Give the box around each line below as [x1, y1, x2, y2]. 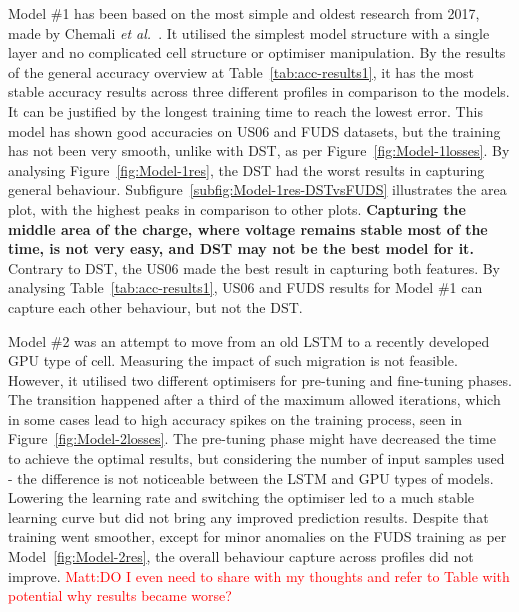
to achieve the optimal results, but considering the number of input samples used [8, 448, 505, 469]
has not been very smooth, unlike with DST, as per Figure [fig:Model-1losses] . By [8, 140, 510, 161]
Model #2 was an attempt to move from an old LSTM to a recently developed [8, 330, 490, 351]
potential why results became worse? [8, 585, 232, 606]
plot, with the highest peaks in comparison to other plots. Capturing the [8, 198, 466, 219]
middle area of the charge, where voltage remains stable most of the [8, 218, 488, 239]
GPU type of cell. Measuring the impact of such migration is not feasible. [8, 350, 458, 371]
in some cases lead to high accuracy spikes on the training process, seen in [8, 408, 463, 429]
